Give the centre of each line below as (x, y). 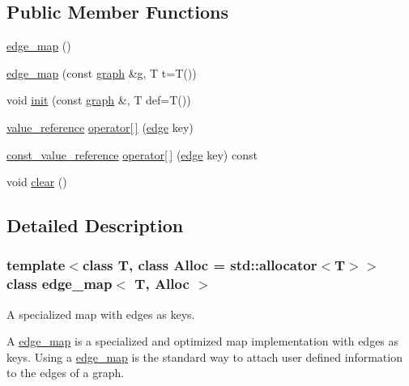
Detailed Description (95, 225)
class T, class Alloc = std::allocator (200, 265)
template (36, 265)
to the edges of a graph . (66, 373)
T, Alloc (162, 284)
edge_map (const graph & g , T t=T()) (102, 72)
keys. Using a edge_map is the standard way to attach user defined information (204, 356)
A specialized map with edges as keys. (101, 314)
